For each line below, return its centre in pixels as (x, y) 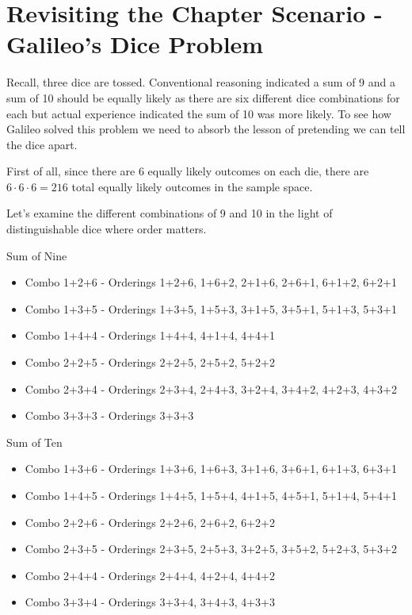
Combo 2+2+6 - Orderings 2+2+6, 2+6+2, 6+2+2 (150, 522)
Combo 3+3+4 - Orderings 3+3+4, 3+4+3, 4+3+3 (150, 602)
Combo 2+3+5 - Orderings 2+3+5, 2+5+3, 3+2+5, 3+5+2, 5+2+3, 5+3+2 (211, 549)
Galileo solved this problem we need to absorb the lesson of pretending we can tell (206, 129)
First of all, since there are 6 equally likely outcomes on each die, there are (188, 171)
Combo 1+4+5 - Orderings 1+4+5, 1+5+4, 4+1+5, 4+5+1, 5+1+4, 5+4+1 (211, 495)
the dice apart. (42, 144)
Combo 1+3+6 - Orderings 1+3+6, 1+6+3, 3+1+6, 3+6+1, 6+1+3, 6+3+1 (211, 469)
